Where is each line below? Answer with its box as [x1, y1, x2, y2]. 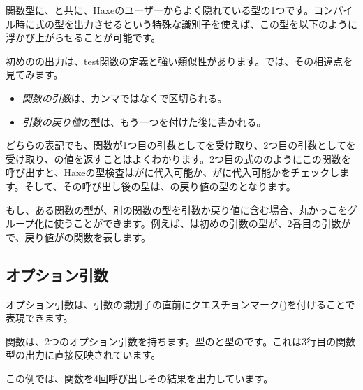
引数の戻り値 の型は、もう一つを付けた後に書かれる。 [22, 114, 267, 129]
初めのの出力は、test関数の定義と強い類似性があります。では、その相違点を [6, 53, 353, 68]
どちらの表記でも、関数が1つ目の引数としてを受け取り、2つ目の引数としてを [6, 138, 356, 152]
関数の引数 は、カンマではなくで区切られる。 [22, 90, 228, 105]
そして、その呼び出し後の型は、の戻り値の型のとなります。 [24, 178, 296, 193]
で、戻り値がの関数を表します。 [6, 229, 151, 244]
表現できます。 [6, 310, 73, 325]
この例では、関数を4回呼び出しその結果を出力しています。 [6, 370, 274, 385]
